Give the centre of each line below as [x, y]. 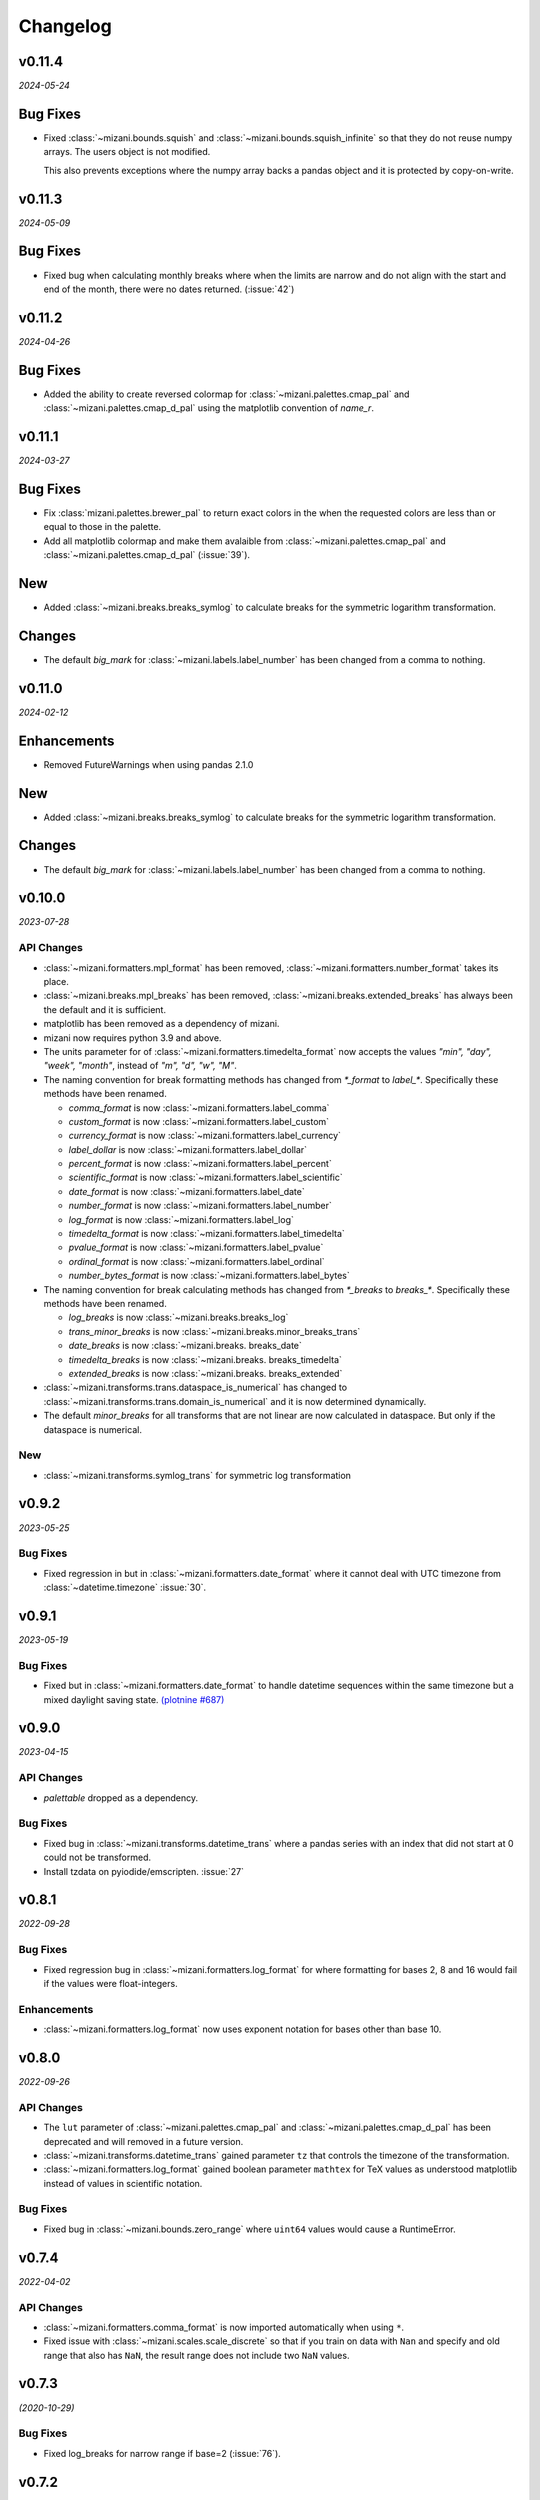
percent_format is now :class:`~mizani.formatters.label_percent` [200, 1164]
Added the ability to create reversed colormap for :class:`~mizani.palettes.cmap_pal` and [226, 394]
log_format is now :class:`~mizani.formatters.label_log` [181, 1219]
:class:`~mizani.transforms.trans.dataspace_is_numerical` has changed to [195, 1387]
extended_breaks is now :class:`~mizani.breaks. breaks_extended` [205, 1373]
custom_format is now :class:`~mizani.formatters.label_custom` [199, 1121]
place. [56, 982]
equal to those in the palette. [102, 527]
